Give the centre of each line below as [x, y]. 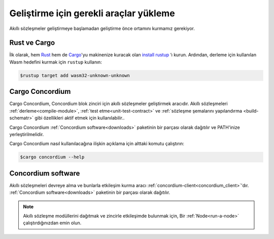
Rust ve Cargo [32, 43]
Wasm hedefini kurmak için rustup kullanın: [56, 62]
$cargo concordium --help [52, 157]
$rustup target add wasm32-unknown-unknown [75, 75]
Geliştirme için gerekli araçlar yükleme [92, 13]
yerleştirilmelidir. [27, 134]
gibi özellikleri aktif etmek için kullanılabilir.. [80, 118]
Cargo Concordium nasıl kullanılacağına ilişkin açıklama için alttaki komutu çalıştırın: [97, 144]
